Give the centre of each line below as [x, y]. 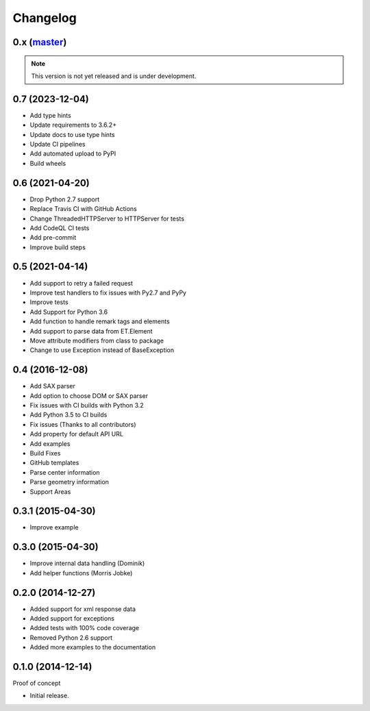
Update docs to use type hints [72, 134]
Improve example [54, 527]
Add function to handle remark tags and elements [100, 321]
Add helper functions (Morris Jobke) [81, 573]
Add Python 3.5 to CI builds [69, 415]
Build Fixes [45, 453]
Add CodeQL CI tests [60, 228]
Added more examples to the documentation [93, 647]
